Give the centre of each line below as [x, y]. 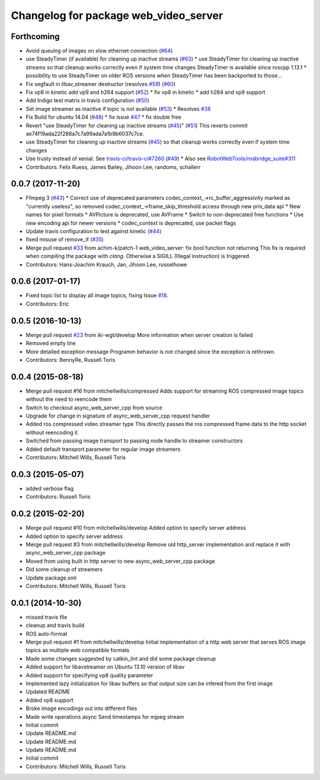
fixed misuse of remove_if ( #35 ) [65, 240]
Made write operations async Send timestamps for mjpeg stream [105, 717]
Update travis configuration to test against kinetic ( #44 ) [94, 231]
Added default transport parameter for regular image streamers [103, 449]
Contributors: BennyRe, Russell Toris [71, 359]
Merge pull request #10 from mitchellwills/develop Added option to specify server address [136, 528]
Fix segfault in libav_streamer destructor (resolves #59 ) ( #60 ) [101, 84]
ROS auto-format [47, 633]
